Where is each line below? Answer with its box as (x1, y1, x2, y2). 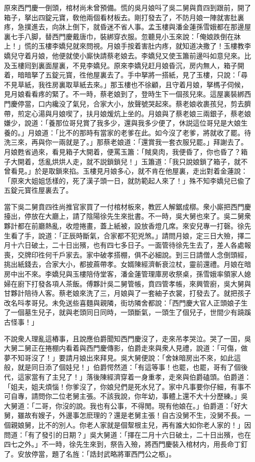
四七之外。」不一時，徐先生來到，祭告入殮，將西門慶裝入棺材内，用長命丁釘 (4, 439, 248, 449)
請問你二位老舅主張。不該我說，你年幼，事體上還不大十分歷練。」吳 (31, 391, 248, 401)
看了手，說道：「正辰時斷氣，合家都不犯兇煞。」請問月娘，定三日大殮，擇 (10, 230, 244, 240)
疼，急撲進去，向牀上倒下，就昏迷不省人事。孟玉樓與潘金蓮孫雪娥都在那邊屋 (4, 22, 251, 32)
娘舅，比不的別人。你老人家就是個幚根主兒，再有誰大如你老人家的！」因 (17, 419, 251, 430)
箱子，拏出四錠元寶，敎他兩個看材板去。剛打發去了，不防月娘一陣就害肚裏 (4, 12, 244, 22)
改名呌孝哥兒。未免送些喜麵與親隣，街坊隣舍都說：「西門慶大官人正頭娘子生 (4, 297, 248, 308)
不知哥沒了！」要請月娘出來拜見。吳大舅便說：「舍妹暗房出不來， (10, 352, 220, 362)
